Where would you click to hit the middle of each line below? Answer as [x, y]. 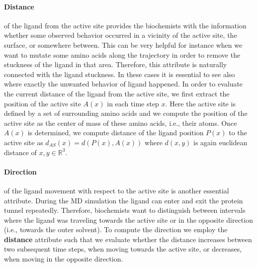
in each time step [133, 103]
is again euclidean [220, 142]
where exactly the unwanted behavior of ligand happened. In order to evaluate [124, 84]
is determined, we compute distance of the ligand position [116, 133]
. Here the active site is [200, 103]
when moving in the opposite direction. [64, 259]
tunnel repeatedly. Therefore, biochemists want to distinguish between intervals [125, 210]
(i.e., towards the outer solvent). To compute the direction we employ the [116, 229]
